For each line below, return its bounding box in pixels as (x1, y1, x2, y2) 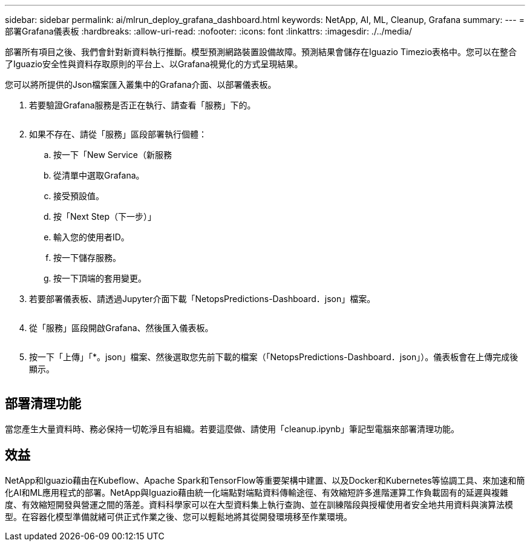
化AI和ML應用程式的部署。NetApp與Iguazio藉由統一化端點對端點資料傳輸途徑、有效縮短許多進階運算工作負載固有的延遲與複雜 (5, 487, 509, 498)
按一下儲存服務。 (53, 252, 121, 263)
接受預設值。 (53, 191, 104, 201)
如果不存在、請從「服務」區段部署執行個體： (29, 129, 207, 139)
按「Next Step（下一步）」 (53, 211, 156, 222)
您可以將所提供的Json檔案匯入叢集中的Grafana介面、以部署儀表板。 (5, 79, 276, 90)
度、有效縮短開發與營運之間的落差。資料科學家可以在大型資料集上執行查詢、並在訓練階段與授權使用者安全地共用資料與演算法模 (5, 499, 513, 510)
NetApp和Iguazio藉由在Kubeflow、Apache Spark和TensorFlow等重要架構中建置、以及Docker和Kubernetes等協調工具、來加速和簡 (5, 475, 525, 485)
